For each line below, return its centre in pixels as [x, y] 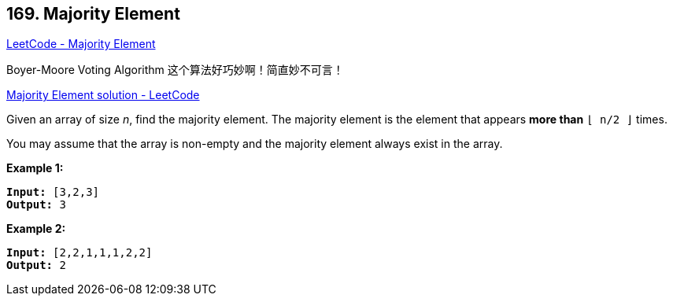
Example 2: [36, 229]
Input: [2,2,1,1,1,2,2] [80, 253]
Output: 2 [36, 265]
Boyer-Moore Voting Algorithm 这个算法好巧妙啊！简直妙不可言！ [175, 70]
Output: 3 [36, 205]
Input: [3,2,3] [53, 192]
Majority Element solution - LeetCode [103, 95]
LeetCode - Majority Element [81, 44]
